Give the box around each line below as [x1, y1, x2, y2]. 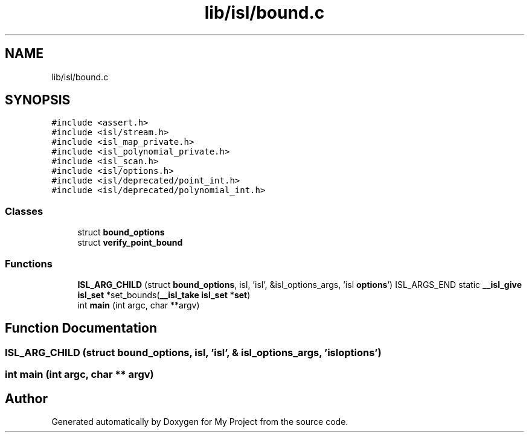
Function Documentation [5, 321, 157, 336]
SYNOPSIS [5, 92, 71, 108]
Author [5, 391, 48, 406]
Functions [5, 257, 53, 270]
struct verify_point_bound [77, 237, 183, 248]
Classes [5, 205, 43, 217]
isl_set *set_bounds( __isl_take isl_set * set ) [77, 289, 251, 300]
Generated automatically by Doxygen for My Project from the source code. [51, 416, 348, 427]
